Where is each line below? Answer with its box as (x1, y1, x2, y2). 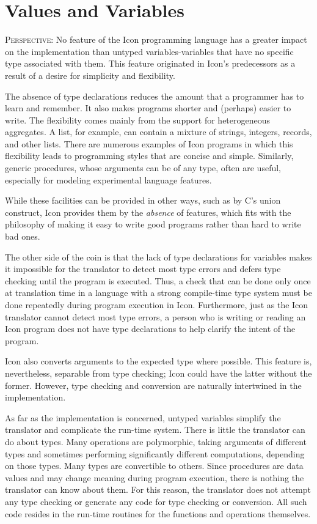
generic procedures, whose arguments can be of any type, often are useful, (5, 161, 281, 174)
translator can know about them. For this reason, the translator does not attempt (5, 483, 311, 496)
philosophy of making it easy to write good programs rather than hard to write (5, 218, 301, 231)
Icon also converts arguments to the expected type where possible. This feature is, (5, 355, 312, 367)
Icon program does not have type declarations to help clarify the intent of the (5, 322, 296, 335)
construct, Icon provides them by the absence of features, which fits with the (5, 205, 291, 218)
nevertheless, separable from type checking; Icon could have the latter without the (5, 366, 312, 379)
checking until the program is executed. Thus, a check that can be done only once (5, 274, 311, 287)
